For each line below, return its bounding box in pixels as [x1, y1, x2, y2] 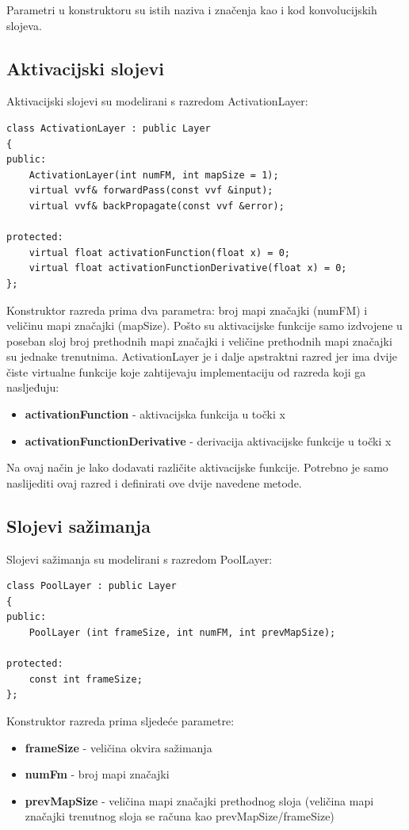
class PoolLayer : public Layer [6, 580, 177, 592]
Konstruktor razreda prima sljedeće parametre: [6, 713, 235, 729]
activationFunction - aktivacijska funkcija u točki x [25, 406, 285, 423]
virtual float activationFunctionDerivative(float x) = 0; [29, 262, 347, 274]
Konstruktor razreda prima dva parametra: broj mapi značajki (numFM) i [6, 301, 368, 318]
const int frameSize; [29, 673, 143, 685]
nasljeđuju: [6, 379, 59, 396]
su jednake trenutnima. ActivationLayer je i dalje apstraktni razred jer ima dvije [6, 348, 397, 365]
